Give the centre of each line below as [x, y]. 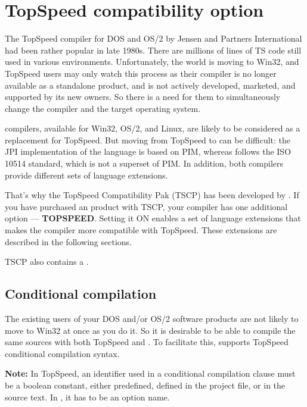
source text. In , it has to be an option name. [87, 397]
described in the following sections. [68, 241]
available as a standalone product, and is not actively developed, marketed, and [150, 85]
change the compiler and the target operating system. [103, 108]
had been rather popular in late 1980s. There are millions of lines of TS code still [153, 50]
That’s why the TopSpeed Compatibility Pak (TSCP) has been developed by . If [152, 195]
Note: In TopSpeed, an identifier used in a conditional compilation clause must [150, 373]
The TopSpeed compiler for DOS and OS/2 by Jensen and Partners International [153, 38]
